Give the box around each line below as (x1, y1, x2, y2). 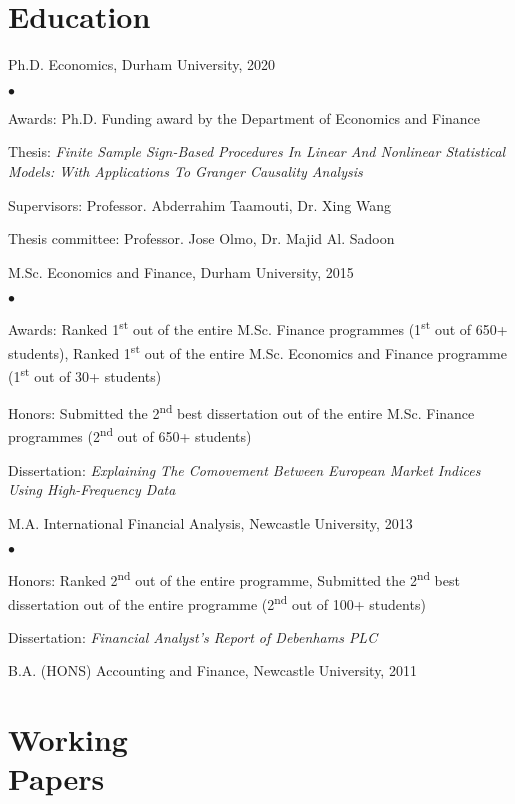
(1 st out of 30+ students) (8, 362, 162, 386)
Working (8, 719, 128, 760)
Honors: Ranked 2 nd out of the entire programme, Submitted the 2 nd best (8, 567, 460, 590)
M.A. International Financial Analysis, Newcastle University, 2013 (8, 512, 413, 533)
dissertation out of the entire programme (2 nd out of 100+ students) (8, 590, 426, 614)
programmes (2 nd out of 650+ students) (8, 423, 252, 446)
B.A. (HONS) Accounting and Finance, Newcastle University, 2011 (8, 660, 417, 681)
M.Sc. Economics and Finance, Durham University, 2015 (8, 261, 354, 282)
